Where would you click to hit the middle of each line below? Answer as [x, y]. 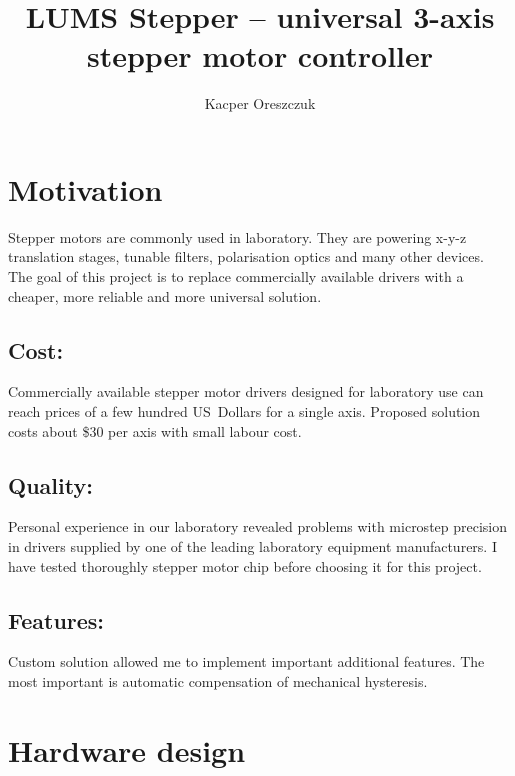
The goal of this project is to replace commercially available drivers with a [236, 276]
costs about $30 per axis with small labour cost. [155, 430]
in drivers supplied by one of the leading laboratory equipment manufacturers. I [252, 546]
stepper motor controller [260, 55]
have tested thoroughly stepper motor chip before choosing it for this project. [245, 565]
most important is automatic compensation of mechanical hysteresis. [218, 680]
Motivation [85, 188]
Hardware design [127, 749]
